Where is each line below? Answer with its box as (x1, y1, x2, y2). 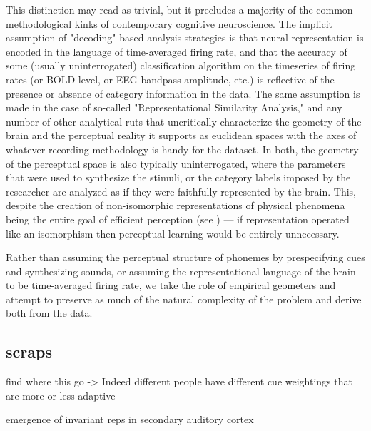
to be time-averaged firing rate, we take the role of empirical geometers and (6, 278, 336, 293)
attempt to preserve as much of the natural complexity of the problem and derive (6, 291, 362, 306)
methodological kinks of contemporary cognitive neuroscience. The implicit (6, 16, 332, 31)
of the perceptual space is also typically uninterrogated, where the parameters (6, 156, 346, 171)
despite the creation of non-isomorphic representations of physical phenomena (6, 198, 345, 213)
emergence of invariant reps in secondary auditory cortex (6, 412, 254, 427)
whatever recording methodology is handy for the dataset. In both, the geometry (6, 141, 359, 156)
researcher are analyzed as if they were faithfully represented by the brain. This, (6, 183, 357, 198)
